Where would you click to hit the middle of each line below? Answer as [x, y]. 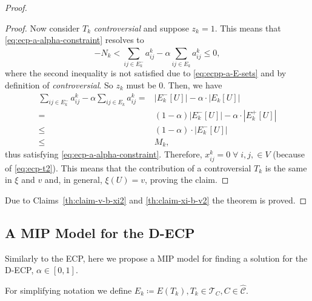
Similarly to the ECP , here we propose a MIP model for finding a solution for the [156, 258]
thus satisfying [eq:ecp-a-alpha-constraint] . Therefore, [104, 154]
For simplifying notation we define [68, 290]
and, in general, [73, 180]
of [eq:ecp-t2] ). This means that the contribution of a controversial [128, 167]
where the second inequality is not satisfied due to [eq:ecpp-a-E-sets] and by [146, 73]
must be [141, 84]
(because [289, 154]
